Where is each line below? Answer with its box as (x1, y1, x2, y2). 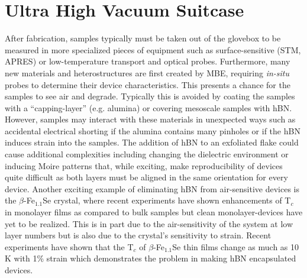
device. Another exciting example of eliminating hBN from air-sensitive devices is (5, 182, 299, 195)
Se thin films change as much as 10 (172, 240, 299, 253)
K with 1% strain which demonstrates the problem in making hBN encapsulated (5, 252, 296, 264)
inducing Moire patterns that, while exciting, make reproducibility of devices (5, 159, 283, 172)
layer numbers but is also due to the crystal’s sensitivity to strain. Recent (5, 229, 272, 241)
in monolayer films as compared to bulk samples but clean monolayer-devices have (5, 206, 303, 218)
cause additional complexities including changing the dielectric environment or (5, 148, 289, 160)
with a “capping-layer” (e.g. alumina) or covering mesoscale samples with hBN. (5, 101, 292, 114)
